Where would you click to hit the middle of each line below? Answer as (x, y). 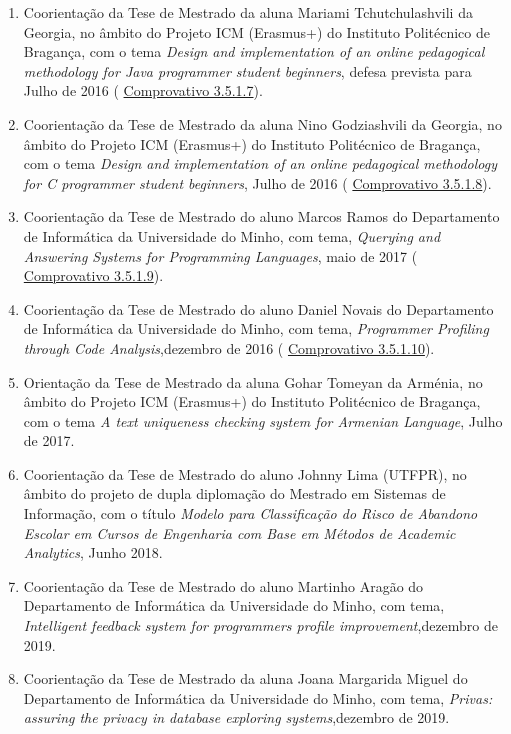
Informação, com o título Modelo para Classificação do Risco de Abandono (250, 513)
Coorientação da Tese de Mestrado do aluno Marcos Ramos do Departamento (261, 216)
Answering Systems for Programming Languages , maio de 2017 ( (220, 255)
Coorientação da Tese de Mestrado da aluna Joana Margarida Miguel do (245, 678)
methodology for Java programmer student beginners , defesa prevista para (247, 70)
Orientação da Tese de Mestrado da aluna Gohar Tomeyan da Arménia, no (253, 381)
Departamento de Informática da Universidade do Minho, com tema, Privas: (258, 697)
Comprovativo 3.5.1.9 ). (93, 275)
